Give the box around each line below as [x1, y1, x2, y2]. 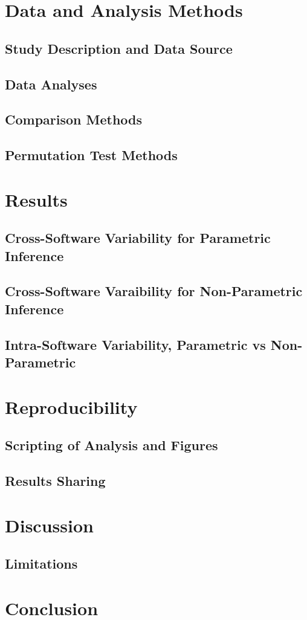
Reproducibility [5, 394, 138, 419]
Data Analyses [5, 74, 97, 93]
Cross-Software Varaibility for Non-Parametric [5, 282, 303, 300]
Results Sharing [5, 471, 106, 489]
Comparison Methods [5, 110, 143, 129]
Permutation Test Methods [5, 146, 178, 164]
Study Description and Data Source [5, 39, 233, 57]
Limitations [5, 554, 78, 573]
